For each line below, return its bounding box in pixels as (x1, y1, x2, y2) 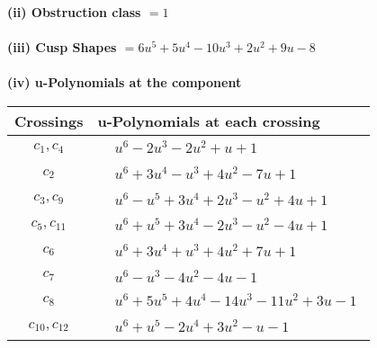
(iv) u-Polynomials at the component (7, 73, 242, 92)
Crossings (14, 110, 84, 131)
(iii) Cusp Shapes (7, 38, 117, 57)
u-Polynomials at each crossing (97, 110, 320, 131)
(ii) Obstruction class (7, 3, 141, 21)
